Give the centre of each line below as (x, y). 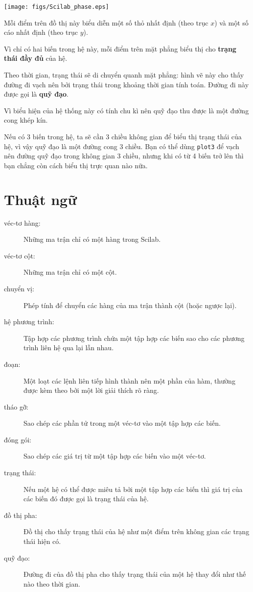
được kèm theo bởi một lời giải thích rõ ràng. (91, 390)
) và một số (231, 22)
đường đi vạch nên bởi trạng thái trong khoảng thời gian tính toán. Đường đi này (126, 84)
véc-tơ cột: (20, 255)
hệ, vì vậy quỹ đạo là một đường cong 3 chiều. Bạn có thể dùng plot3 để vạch (122, 146)
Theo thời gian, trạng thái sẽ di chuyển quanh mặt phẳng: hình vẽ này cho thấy (124, 75)
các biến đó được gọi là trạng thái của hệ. (86, 499)
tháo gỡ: (16, 406)
